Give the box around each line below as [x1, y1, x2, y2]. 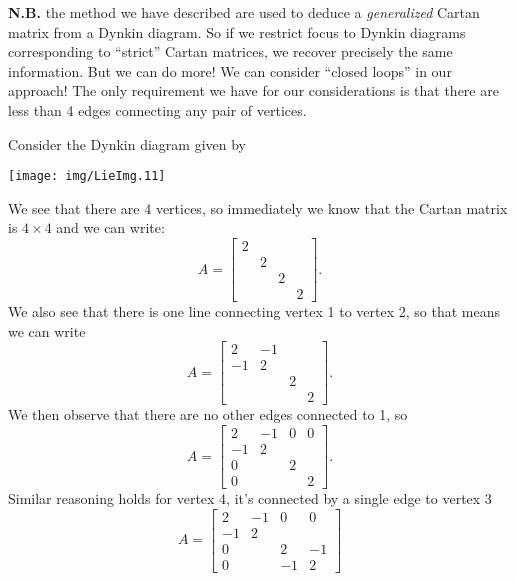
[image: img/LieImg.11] [8, 169, 166, 184]
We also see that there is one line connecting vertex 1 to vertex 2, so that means [8, 301, 500, 322]
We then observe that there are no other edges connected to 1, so [8, 404, 408, 425]
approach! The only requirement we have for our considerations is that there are [8, 80, 499, 101]
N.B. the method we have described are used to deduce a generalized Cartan [8, 2, 480, 22]
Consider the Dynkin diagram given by [8, 133, 246, 154]
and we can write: [56, 217, 165, 238]
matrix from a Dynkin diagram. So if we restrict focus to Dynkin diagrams [8, 21, 466, 42]
